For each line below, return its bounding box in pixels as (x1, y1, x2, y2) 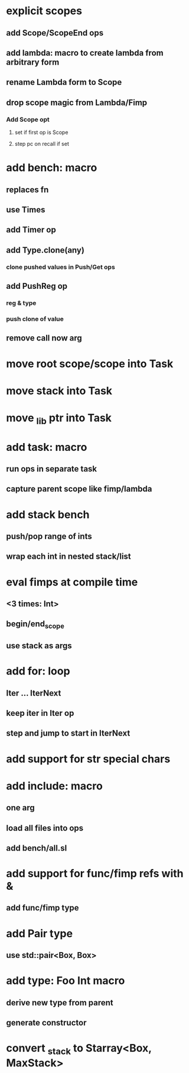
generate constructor (6, 1018, 87, 1028)
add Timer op (6, 225, 56, 235)
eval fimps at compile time (6, 575, 138, 588)
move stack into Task (6, 384, 113, 397)
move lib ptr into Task (6, 411, 112, 426)
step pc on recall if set (14, 141, 69, 148)
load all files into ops (6, 823, 84, 833)
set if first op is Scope (14, 129, 69, 136)
